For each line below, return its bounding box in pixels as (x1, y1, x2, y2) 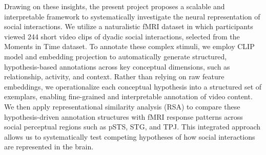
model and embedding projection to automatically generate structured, (4, 51, 227, 61)
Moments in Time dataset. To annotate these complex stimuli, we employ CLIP (4, 41, 255, 52)
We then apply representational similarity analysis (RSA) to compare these (4, 101, 240, 112)
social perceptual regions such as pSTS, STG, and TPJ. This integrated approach (4, 121, 260, 132)
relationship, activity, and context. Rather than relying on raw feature (4, 71, 224, 82)
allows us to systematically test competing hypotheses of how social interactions (4, 131, 255, 142)
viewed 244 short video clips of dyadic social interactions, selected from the (4, 31, 240, 41)
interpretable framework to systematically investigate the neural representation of (4, 11, 260, 21)
